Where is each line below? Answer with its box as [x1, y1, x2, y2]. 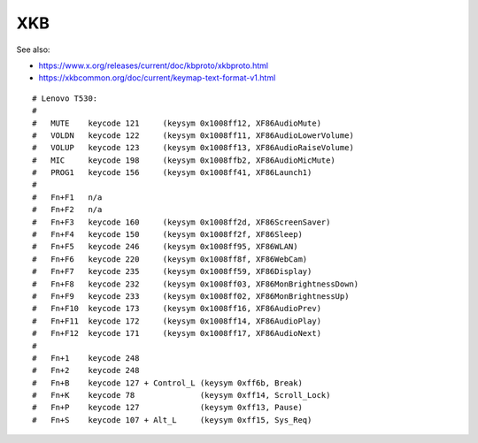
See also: [16, 44, 50, 55]
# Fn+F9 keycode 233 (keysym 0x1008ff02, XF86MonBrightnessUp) [32, 291, 350, 301]
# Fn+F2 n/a [32, 204, 103, 215]
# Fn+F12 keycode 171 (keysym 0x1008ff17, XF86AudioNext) [32, 328, 322, 339]
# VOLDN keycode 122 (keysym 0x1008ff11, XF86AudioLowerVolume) [32, 130, 354, 141]
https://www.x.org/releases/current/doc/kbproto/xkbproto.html [38, 60, 269, 71]
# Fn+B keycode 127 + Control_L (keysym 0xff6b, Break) [32, 378, 303, 388]
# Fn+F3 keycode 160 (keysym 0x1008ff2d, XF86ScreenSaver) [32, 217, 331, 227]
